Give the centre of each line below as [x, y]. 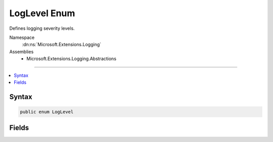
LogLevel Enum [42, 13]
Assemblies [21, 52]
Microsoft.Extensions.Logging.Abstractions [71, 59]
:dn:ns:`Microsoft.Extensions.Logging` [62, 44]
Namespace [22, 37]
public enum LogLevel [47, 112]
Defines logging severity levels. [42, 28]
